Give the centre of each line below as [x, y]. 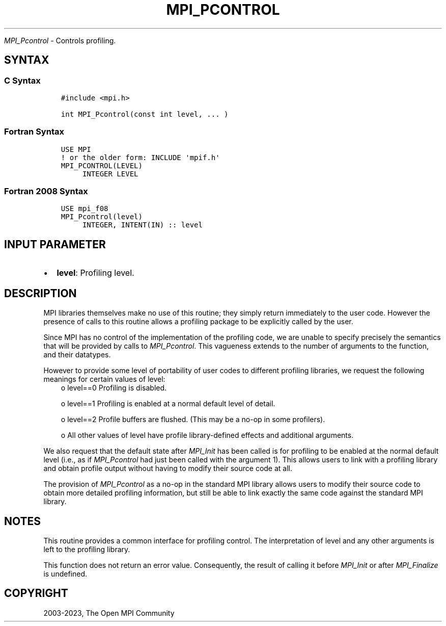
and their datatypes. [77, 355]
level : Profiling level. [95, 273]
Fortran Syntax [34, 132]
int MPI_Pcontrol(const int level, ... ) [145, 114]
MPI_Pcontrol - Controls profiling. [60, 40]
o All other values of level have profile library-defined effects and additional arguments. [207, 435]
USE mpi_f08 [85, 209]
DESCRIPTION [40, 293]
